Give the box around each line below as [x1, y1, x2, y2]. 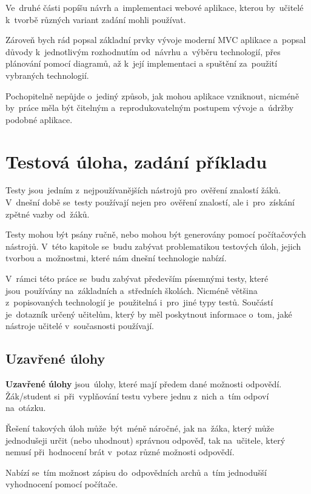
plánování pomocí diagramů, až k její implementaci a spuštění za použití [5, 57, 278, 70]
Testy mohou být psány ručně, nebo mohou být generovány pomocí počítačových [5, 228, 306, 241]
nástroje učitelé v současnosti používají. [5, 319, 154, 332]
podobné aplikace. [5, 113, 73, 125]
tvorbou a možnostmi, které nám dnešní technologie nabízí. [5, 252, 227, 264]
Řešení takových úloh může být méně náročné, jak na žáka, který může [5, 421, 274, 434]
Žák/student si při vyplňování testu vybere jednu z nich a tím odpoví [5, 389, 269, 402]
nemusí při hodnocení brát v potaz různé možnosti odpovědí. [5, 446, 235, 458]
